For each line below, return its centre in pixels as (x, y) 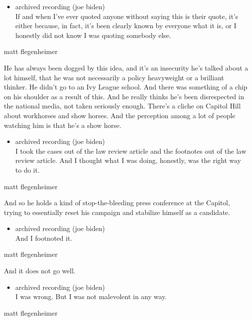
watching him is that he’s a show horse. (63, 125)
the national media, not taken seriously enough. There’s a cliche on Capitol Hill (122, 106)
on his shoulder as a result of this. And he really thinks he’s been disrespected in (124, 96)
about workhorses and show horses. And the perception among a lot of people (120, 115)
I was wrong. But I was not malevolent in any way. (91, 296)
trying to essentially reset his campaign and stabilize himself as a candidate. (117, 212)
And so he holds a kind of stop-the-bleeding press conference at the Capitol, (117, 203)
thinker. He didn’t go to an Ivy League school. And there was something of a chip (126, 87)
